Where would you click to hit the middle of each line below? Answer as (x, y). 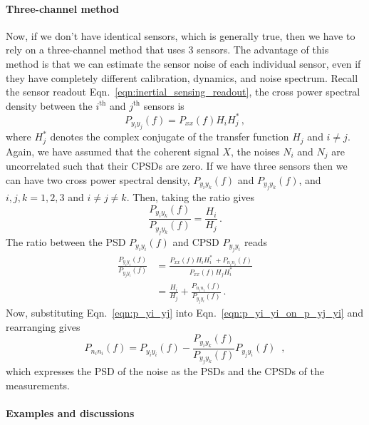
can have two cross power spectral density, (98, 179)
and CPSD (196, 241)
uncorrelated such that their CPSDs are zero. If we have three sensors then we (177, 166)
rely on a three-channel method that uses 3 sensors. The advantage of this (167, 50)
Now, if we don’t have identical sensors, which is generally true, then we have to (181, 35)
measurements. (38, 385)
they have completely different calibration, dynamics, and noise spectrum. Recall (182, 77)
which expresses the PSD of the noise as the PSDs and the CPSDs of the (165, 371)
